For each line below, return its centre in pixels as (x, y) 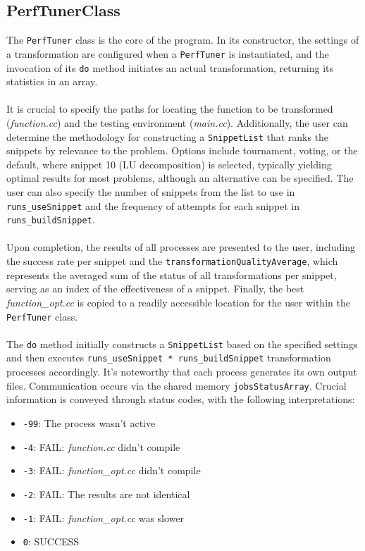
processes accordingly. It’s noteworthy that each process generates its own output (182, 372)
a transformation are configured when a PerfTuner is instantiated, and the (168, 53)
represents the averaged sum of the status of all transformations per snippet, (172, 274)
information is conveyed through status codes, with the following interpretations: (181, 399)
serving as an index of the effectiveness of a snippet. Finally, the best (155, 289)
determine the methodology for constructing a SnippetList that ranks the (168, 136)
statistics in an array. (52, 81)
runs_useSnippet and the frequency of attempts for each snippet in (153, 205)
